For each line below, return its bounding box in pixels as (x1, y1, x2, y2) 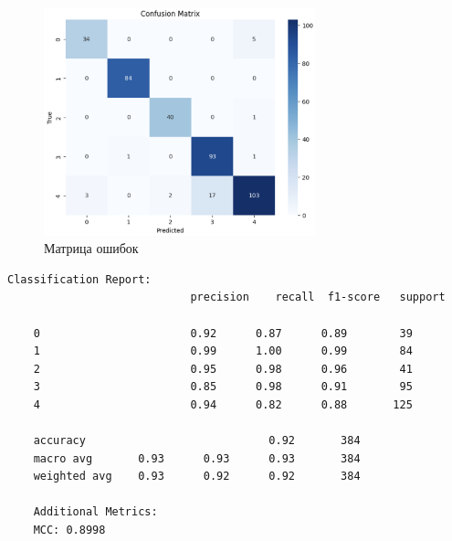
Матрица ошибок (44, 239, 139, 258)
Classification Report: (7, 272, 152, 286)
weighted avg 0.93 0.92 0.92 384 (33, 470, 361, 483)
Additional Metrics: (33, 505, 158, 519)
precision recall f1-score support (190, 291, 446, 304)
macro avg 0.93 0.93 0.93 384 (33, 451, 361, 465)
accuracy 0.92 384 (33, 434, 361, 448)
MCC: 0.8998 (33, 524, 106, 537)
